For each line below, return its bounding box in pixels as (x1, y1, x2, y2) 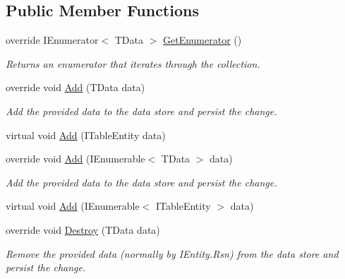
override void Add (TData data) (6, 80, 145, 95)
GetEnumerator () (162, 32, 242, 47)
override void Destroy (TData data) (6, 222, 160, 237)
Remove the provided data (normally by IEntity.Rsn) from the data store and (6, 246, 339, 261)
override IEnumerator (6, 32, 99, 47)
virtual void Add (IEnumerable (6, 198, 140, 213)
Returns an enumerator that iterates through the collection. (6, 56, 260, 71)
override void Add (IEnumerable (6, 151, 145, 166)
